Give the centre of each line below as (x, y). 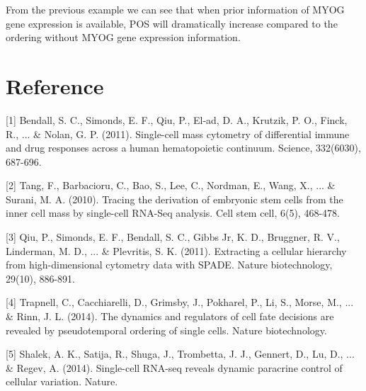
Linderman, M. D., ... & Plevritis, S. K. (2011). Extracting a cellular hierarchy (176, 250)
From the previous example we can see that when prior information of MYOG (175, 9)
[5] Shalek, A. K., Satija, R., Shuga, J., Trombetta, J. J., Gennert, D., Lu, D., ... (180, 354)
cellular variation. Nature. (62, 381)
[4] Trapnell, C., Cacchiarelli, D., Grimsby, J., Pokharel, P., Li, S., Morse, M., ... (180, 302)
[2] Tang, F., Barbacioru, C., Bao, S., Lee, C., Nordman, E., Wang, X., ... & (171, 185)
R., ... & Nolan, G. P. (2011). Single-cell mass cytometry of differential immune (178, 134)
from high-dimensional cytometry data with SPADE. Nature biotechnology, (169, 265)
